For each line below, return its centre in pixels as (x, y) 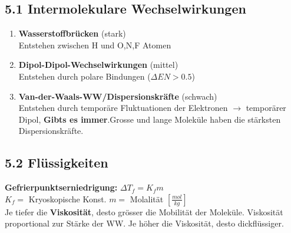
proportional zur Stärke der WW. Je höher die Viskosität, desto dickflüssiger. (144, 223)
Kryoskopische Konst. (67, 198)
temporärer (266, 108)
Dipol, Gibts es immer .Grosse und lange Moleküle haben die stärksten (150, 119)
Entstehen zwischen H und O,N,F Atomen (95, 45)
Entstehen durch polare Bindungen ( (85, 76)
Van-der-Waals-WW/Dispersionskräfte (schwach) (118, 96)
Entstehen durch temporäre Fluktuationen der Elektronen (123, 108)
